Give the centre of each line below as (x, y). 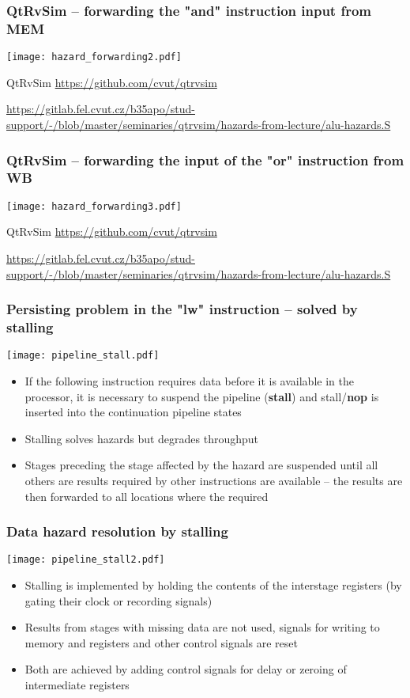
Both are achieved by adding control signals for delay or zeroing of (186, 669)
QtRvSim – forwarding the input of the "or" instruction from (205, 159)
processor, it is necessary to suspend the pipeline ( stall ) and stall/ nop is (202, 396)
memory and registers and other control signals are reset (161, 642)
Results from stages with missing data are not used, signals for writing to (202, 627)
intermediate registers (77, 684)
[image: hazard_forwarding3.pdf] (94, 206)
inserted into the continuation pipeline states (133, 412)
